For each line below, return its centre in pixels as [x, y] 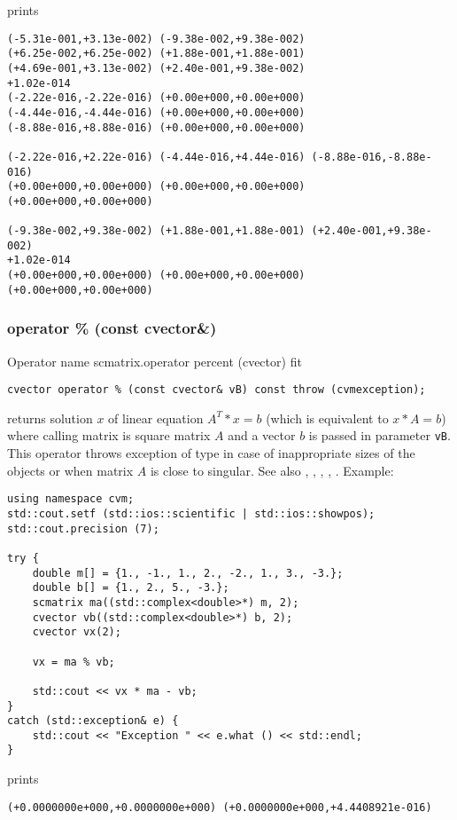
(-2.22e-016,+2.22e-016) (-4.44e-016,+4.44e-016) [156, 157]
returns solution [50, 418]
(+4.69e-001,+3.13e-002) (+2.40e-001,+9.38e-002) [156, 68]
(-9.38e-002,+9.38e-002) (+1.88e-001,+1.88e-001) [156, 231]
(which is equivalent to [327, 418]
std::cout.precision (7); [83, 528]
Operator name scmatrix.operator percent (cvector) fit [155, 361]
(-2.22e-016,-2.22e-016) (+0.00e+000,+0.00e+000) [156, 98]
